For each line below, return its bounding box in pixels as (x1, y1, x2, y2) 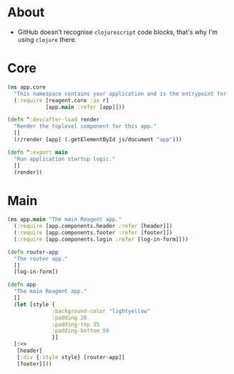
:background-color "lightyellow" (52, 307, 151, 314)
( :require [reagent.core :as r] (13, 97, 110, 104)
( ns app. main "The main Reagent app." (7, 216, 122, 224)
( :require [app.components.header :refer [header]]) (13, 223, 173, 230)
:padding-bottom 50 (52, 327, 110, 334)
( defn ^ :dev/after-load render (7, 116, 100, 123)
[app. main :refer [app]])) (45, 104, 126, 111)
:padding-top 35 (52, 321, 100, 328)
